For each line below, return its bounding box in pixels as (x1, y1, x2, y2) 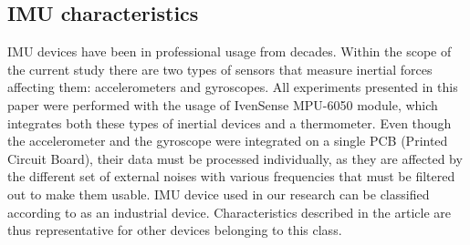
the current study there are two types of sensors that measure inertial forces (7, 59, 433, 78)
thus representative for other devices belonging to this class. (7, 220, 342, 240)
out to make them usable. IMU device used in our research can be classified (7, 184, 430, 203)
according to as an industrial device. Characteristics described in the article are (7, 202, 451, 221)
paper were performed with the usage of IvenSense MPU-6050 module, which (7, 95, 438, 114)
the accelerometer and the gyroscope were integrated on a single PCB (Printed (7, 131, 448, 150)
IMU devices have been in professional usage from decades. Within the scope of (7, 42, 452, 61)
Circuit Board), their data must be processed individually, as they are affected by (7, 148, 463, 168)
